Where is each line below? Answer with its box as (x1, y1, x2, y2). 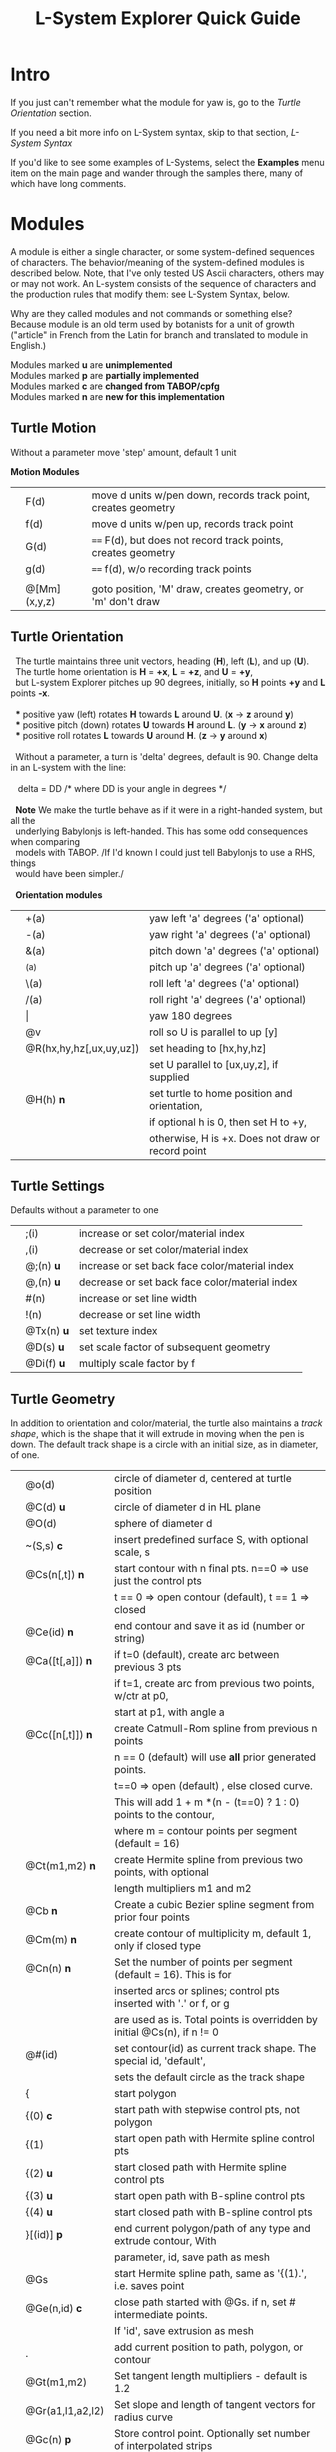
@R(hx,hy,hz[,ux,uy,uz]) (25, 1041, 140, 1055)
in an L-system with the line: (10, 761, 127, 773)
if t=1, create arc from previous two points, (114, 1677, 315, 1691)
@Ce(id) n (25, 1625, 74, 1639)
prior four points (114, 1910, 190, 1924)
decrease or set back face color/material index (78, 1275, 298, 1289)
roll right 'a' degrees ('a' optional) (148, 992, 307, 1006)
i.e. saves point (114, 2279, 185, 2293)
